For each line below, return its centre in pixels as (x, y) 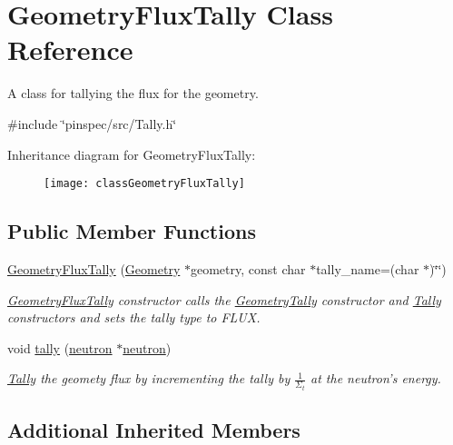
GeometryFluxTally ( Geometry (94, 268)
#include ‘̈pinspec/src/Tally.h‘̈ (92, 123)
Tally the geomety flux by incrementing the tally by (149, 378)
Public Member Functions (132, 231)
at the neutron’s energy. (376, 378)
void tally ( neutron (60, 347)
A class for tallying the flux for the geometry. (133, 93)
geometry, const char (248, 268)
